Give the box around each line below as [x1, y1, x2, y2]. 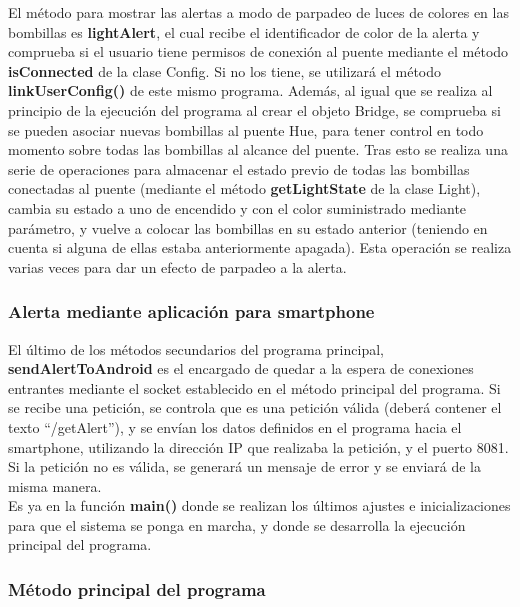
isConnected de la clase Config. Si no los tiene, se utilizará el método [8, 60, 442, 81]
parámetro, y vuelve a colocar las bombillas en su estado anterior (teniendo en [8, 217, 488, 238]
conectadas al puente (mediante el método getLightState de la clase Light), [8, 178, 481, 199]
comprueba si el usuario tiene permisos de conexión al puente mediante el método [8, 41, 509, 62]
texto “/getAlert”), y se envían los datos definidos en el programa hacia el [8, 416, 462, 437]
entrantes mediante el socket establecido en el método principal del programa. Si [8, 377, 501, 398]
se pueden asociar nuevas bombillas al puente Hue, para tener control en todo [8, 119, 484, 140]
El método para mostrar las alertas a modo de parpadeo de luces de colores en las [8, 2, 509, 22]
